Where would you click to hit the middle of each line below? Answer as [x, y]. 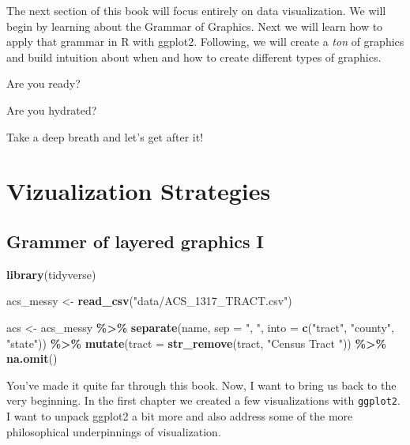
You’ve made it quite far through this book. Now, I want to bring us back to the [201, 385]
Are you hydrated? [52, 109]
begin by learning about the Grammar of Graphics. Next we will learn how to [195, 26]
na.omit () [32, 358]
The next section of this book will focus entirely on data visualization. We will [196, 10]
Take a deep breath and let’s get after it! [105, 136]
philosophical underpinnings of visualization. [114, 431]
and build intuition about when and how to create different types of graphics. [194, 57]
